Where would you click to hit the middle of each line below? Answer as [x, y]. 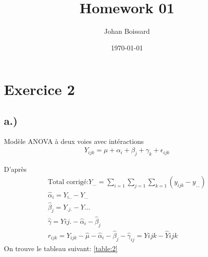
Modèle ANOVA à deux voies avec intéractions [74, 141]
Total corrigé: [68, 182]
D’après [15, 169]
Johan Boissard [127, 31]
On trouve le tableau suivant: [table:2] [61, 248]
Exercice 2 [40, 89]
